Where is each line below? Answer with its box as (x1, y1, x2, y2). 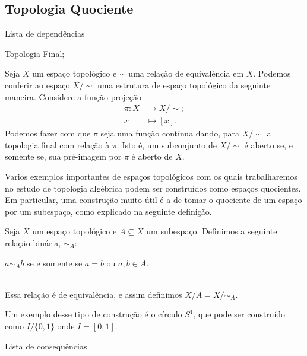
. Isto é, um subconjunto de (116, 138, 217, 151)
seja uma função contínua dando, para (100, 127, 239, 139)
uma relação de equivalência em (128, 67, 244, 80)
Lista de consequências (5, 339, 87, 352)
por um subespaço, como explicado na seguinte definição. (5, 205, 212, 217)
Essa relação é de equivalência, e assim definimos (5, 288, 182, 300)
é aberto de (131, 150, 173, 163)
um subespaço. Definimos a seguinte (146, 225, 277, 237)
